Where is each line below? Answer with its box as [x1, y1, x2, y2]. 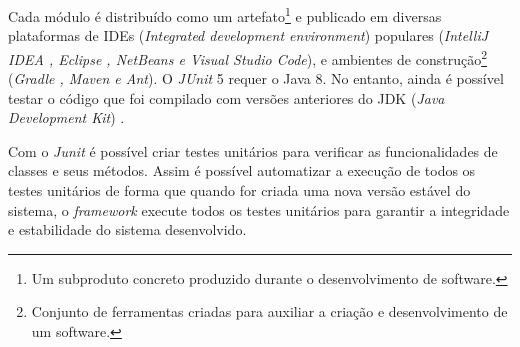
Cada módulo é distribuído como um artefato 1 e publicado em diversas [8, 3, 442, 26]
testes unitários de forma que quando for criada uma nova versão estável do [8, 180, 471, 201]
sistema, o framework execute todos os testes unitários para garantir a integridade [8, 199, 510, 220]
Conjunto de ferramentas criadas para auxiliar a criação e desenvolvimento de [31, 301, 508, 322]
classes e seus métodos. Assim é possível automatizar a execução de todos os [8, 160, 476, 181]
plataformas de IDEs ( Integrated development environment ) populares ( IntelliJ [8, 25, 489, 46]
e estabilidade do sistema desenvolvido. [8, 219, 247, 240]
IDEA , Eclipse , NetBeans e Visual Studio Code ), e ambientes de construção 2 [8, 45, 488, 69]
